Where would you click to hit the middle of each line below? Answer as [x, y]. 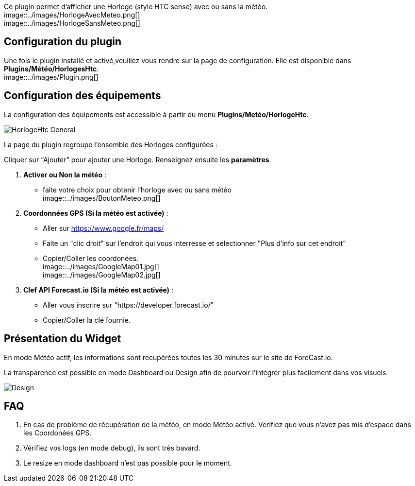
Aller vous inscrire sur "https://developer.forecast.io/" [128, 305]
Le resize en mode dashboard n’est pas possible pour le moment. [128, 463]
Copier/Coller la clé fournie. [87, 320]
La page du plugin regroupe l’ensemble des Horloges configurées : [111, 144]
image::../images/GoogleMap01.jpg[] [101, 266]
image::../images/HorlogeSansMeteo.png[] [72, 23]
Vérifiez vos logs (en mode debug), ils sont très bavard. [112, 448]
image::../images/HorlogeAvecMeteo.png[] [72, 15]
